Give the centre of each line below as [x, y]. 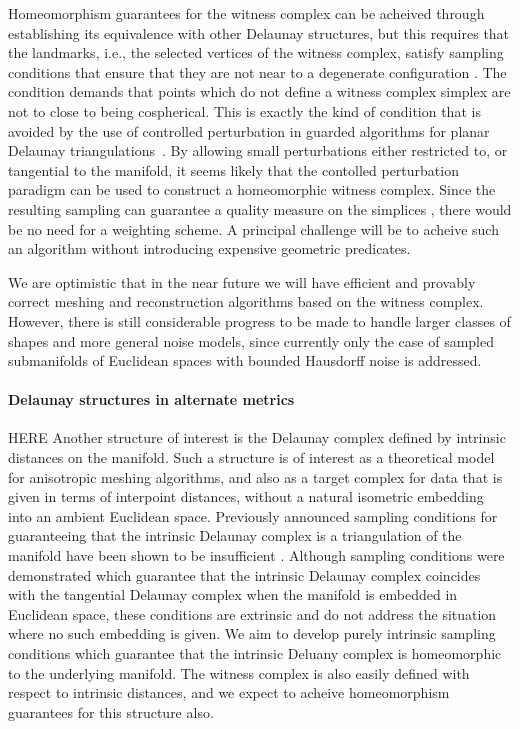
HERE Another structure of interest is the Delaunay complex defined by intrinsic [257, 437]
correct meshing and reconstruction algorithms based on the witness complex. [246, 301]
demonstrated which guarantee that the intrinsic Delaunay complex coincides [244, 574]
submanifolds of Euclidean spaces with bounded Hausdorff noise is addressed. [245, 360]
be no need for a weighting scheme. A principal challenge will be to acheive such [253, 228]
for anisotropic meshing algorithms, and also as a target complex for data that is [255, 476]
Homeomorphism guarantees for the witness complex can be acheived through [246, 13]
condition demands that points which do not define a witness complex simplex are [259, 91]
